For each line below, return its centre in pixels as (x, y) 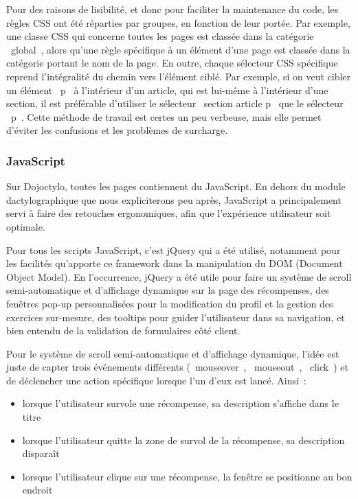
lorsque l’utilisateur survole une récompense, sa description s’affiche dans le (180, 403)
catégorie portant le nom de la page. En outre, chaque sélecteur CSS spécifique (172, 63)
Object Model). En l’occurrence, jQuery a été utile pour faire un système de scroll (179, 276)
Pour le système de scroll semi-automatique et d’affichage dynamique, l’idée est (173, 353)
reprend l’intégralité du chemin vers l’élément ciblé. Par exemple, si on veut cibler (179, 76)
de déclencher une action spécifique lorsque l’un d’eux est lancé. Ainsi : (156, 380)
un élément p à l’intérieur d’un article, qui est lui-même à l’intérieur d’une (167, 90)
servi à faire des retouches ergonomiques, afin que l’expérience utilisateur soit (169, 213)
